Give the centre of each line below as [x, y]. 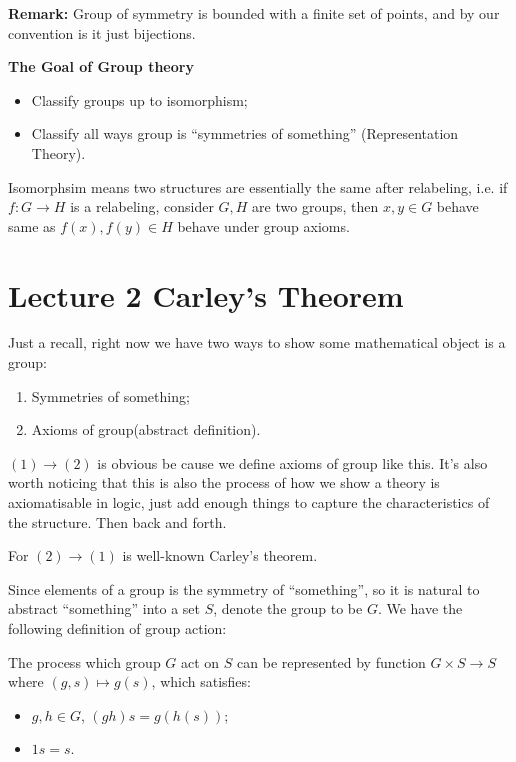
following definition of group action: [117, 628]
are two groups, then [315, 206]
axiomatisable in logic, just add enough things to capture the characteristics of [249, 502]
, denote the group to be [288, 608]
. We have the [420, 608]
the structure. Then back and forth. [117, 521]
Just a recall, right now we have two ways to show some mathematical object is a [257, 342]
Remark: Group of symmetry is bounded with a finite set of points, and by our [254, 13]
